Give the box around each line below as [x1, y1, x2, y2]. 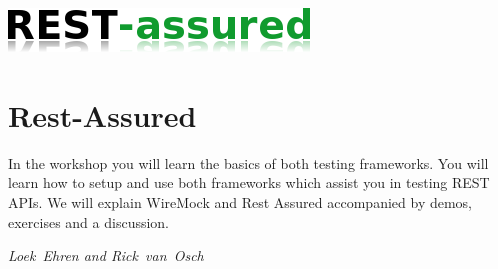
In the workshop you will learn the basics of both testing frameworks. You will [8, 152, 489, 173]
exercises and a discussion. [8, 211, 170, 232]
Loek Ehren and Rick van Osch [8, 245, 204, 266]
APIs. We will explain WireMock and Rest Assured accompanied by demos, [8, 191, 473, 212]
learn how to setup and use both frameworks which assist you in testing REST [8, 172, 490, 193]
